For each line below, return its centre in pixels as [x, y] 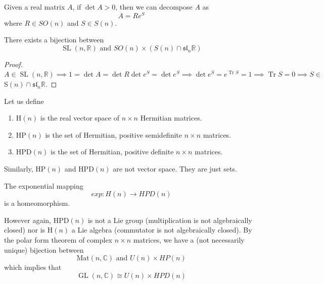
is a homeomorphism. [37, 203]
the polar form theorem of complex [58, 239]
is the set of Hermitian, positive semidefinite [113, 134]
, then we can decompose [154, 7]
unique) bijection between [44, 249]
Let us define [24, 101]
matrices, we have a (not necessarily [189, 239]
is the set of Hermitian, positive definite [112, 152]
